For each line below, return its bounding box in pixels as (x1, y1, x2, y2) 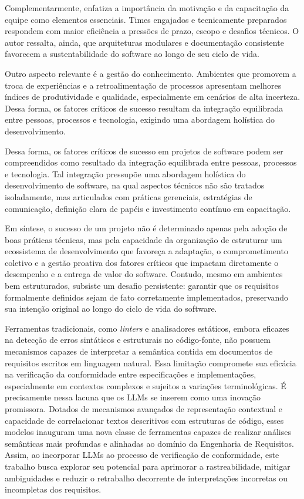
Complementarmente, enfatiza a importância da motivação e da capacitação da (5, 2, 289, 14)
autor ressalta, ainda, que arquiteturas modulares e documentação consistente (5, 36, 284, 48)
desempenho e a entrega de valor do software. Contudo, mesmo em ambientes (5, 268, 283, 280)
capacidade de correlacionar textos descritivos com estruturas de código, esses (5, 414, 284, 426)
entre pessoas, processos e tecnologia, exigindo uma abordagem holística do (5, 113, 275, 126)
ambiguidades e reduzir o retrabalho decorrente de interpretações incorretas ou (5, 471, 288, 484)
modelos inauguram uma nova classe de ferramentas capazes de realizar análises (5, 426, 291, 438)
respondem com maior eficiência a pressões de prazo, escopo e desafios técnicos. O (5, 25, 299, 37)
